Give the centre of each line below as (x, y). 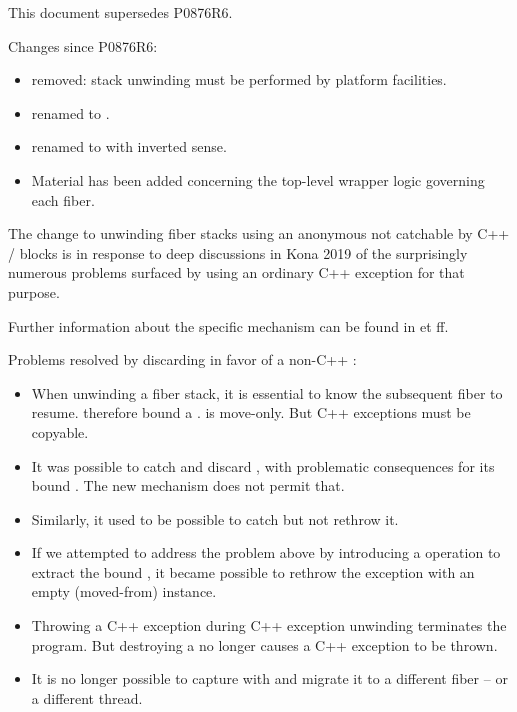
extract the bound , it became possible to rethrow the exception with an (253, 571)
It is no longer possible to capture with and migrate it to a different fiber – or (269, 678)
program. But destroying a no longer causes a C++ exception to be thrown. (264, 644)
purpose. (34, 291)
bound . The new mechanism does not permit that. (188, 485)
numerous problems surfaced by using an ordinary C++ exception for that (236, 272)
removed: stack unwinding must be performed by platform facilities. (239, 79)
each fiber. (63, 199)
